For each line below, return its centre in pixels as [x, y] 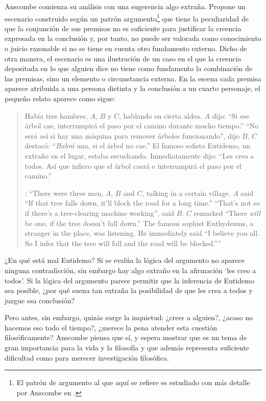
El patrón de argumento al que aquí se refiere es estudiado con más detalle [133, 382]
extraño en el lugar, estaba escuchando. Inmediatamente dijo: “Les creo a [139, 155]
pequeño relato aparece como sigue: [60, 98]
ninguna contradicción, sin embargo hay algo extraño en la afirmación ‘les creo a [130, 270]
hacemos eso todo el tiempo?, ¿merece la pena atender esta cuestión [111, 327]
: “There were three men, [64, 193]
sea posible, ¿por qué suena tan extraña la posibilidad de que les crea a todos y [129, 290]
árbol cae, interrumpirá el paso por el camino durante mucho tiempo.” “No [142, 126]
